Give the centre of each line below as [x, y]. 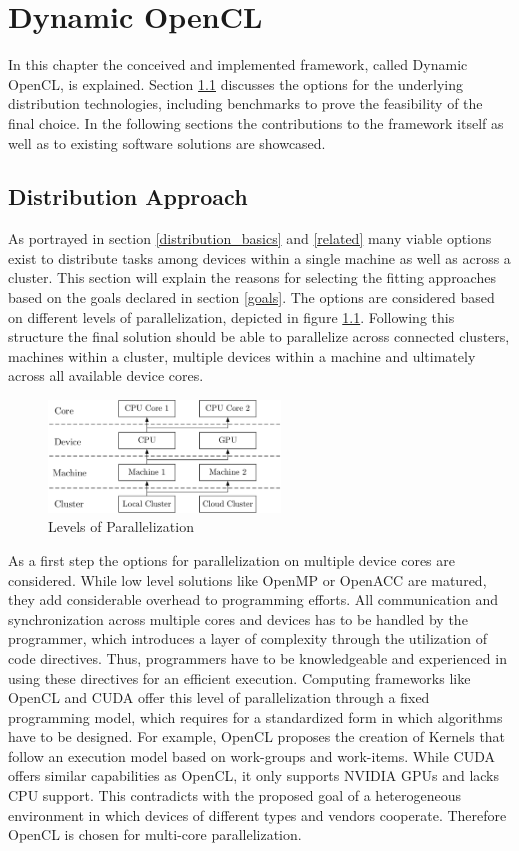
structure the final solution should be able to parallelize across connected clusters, [259, 336]
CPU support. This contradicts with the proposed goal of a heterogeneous [235, 795]
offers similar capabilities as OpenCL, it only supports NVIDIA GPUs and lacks [254, 775]
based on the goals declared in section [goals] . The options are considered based [251, 297]
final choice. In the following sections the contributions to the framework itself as [256, 122]
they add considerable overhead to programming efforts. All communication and [253, 599]
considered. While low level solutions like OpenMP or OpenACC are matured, [247, 579]
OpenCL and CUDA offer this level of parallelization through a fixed [219, 697]
